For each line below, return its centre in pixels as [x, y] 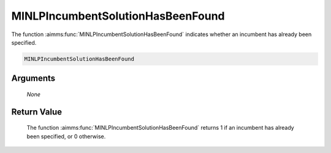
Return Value [37, 112]
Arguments [33, 79]
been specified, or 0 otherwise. [66, 136]
